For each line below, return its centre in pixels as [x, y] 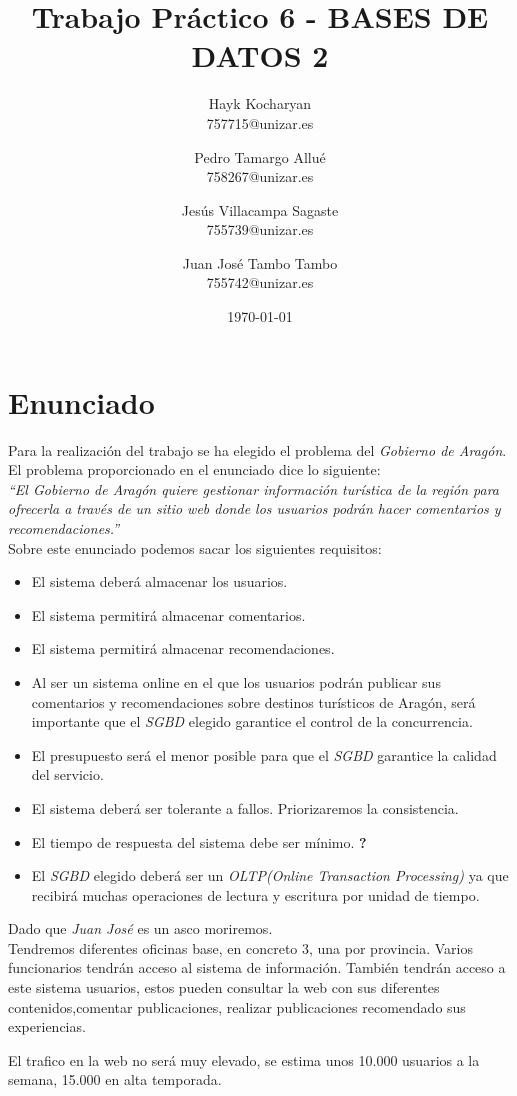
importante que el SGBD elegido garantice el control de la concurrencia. [252, 721]
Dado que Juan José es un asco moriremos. [140, 928]
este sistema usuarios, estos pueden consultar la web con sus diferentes [224, 987]
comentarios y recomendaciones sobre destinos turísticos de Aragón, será [253, 701]
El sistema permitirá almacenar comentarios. [168, 614]
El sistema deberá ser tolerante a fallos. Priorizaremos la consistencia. [245, 807]
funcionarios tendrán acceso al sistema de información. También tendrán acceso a [257, 967]
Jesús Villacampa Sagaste [260, 209]
